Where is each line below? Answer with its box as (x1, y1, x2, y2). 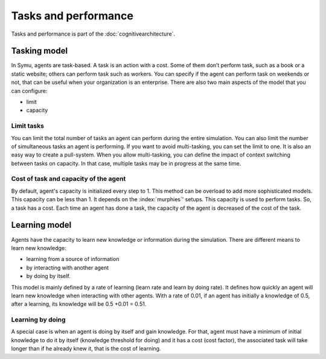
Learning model (11, 220, 72, 230)
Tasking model (11, 46, 68, 56)
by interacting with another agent (26, 264, 109, 271)
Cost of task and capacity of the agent (11, 175, 126, 183)
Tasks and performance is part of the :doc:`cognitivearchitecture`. (11, 30, 175, 37)
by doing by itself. (26, 273, 71, 280)
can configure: (11, 87, 48, 94)
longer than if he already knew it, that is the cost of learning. (11, 345, 161, 352)
